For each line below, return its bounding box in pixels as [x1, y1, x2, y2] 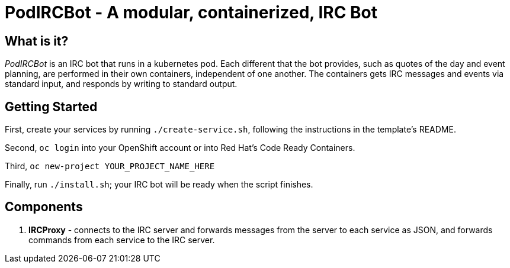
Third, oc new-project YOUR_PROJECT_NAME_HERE [5, 161, 215, 172]
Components [5, 199, 83, 215]
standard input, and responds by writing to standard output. [5, 79, 238, 89]
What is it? [5, 33, 69, 49]
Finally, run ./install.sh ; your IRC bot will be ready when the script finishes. [5, 179, 313, 190]
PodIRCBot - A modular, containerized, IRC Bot [5, 2, 377, 22]
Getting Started [5, 99, 98, 114]
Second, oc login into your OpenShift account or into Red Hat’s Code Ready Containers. [5, 143, 355, 153]
